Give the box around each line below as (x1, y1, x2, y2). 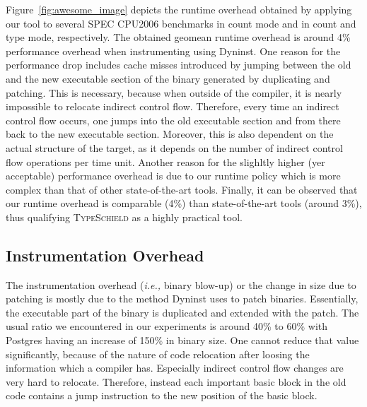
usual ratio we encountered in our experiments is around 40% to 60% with (6, 319, 328, 334)
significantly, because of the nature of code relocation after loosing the (6, 346, 310, 361)
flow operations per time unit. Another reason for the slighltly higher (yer (6, 154, 325, 169)
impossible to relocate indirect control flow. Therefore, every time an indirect (6, 99, 339, 114)
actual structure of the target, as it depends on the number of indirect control (6, 140, 343, 155)
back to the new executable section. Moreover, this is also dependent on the (6, 126, 334, 141)
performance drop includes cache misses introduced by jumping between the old (6, 57, 351, 72)
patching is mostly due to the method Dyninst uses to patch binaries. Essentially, (6, 291, 359, 306)
